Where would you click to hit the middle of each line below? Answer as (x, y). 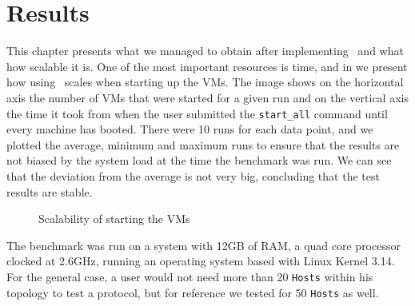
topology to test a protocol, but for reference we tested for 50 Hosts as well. (193, 292)
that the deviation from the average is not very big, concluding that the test (193, 175)
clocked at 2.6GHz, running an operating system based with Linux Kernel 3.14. (201, 261)
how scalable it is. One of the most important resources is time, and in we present (207, 66)
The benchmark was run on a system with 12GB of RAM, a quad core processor (204, 245)
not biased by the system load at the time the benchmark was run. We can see (199, 160)
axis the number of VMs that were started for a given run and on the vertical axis (207, 97)
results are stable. (50, 191)
